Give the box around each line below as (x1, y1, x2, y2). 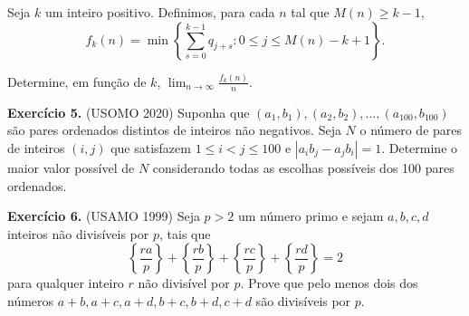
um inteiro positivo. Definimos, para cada (44, 3, 275, 21)
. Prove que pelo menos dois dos (240, 273, 418, 292)
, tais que (158, 224, 211, 243)
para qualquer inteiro (7, 273, 124, 292)
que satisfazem (110, 138, 191, 157)
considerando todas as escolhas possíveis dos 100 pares (152, 158, 455, 177)
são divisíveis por (255, 291, 351, 310)
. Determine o (381, 138, 458, 157)
